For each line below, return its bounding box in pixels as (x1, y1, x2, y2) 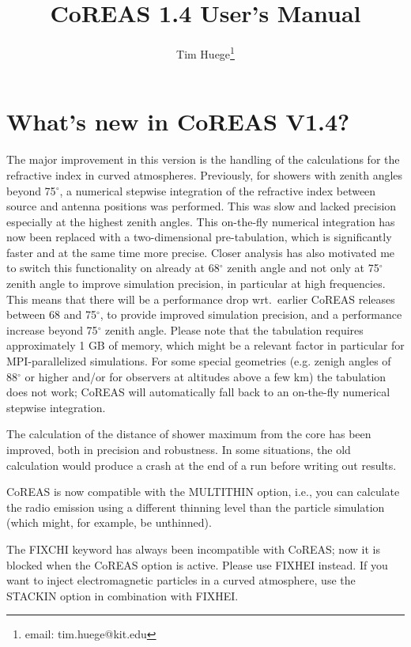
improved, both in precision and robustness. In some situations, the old (6, 441, 351, 457)
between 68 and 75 (6, 306, 96, 323)
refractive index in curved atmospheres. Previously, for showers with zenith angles (6, 166, 403, 183)
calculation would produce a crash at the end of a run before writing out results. (6, 456, 397, 473)
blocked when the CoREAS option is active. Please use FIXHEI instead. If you (6, 556, 388, 573)
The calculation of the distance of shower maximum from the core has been (6, 426, 371, 442)
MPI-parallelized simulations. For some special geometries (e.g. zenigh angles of (6, 353, 391, 369)
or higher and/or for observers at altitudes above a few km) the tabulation (25, 368, 386, 384)
